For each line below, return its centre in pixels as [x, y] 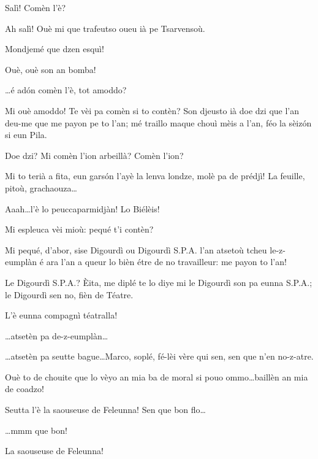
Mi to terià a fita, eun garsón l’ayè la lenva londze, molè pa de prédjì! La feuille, [155, 176]
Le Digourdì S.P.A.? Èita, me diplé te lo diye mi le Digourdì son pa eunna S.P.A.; [159, 282]
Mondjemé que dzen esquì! [55, 49]
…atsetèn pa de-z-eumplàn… [57, 335]
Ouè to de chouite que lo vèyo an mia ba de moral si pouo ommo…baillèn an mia [157, 376]
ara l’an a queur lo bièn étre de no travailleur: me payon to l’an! [166, 262]
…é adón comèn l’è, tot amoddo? [66, 90]
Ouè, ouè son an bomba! [51, 69]
